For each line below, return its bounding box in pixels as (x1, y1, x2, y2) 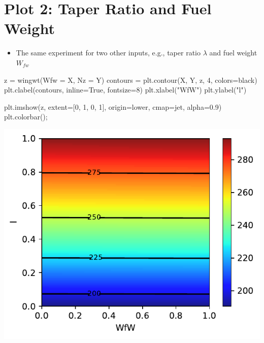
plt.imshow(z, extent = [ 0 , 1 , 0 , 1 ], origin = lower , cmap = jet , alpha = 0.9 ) (4, 101, 222, 112)
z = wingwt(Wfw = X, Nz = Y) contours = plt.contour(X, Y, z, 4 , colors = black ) (4, 74, 257, 85)
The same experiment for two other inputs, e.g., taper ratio (16, 47, 201, 58)
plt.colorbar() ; (4, 111, 48, 122)
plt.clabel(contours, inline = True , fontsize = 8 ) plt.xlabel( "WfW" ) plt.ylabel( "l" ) (4, 84, 247, 95)
